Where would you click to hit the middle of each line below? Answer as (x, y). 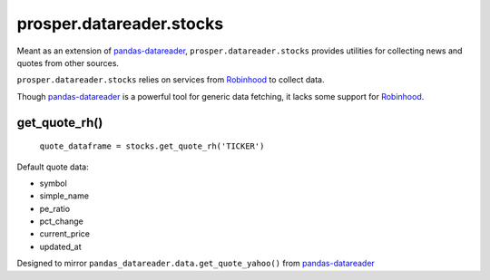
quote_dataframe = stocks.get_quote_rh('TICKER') (152, 146)
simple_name (64, 196)
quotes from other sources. (68, 63)
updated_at (60, 246)
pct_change (61, 221)
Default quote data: (53, 167)
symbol (53, 183)
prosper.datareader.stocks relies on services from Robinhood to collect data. (171, 80)
